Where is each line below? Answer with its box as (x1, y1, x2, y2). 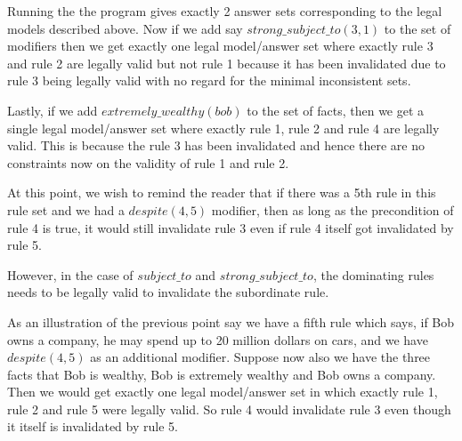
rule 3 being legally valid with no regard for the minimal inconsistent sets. (7, 71, 411, 90)
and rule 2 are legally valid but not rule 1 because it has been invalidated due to (7, 53, 446, 72)
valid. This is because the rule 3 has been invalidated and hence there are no (7, 136, 426, 155)
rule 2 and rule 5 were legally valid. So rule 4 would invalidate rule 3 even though (7, 399, 451, 418)
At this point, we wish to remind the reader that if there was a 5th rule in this (7, 183, 436, 202)
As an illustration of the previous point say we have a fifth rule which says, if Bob (7, 312, 455, 331)
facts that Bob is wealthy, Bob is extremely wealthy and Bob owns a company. (7, 365, 436, 383)
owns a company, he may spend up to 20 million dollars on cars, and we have (7, 330, 428, 349)
